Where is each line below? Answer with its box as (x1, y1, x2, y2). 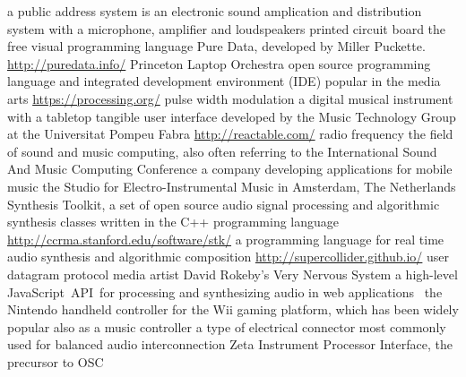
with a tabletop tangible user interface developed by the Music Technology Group (7, 107, 456, 125)
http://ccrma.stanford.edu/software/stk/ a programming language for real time (7, 229, 444, 248)
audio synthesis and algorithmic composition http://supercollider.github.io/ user (7, 247, 450, 266)
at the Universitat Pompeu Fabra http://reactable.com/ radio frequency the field (7, 124, 453, 143)
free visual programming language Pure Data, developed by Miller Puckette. (7, 37, 426, 56)
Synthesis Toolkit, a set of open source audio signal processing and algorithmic (7, 194, 440, 213)
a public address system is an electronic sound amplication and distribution (7, 2, 422, 20)
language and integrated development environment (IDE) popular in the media (7, 72, 441, 90)
